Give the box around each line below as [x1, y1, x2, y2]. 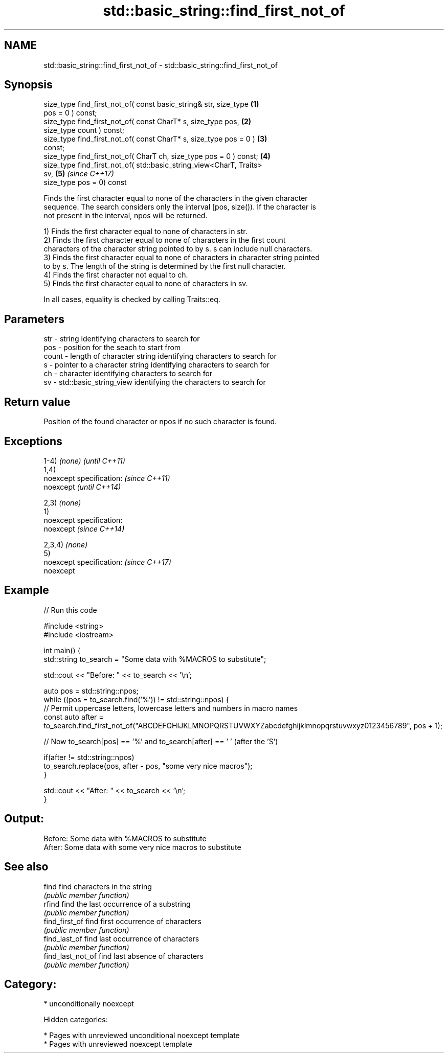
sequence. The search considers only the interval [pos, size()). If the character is [43, 202, 316, 212]
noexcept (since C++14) [43, 524, 125, 533]
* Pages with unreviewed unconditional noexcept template [43, 1031, 240, 1040]
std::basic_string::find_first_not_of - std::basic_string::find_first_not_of [43, 60, 278, 70]
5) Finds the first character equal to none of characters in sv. [43, 279, 248, 288]
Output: [4, 812, 44, 825]
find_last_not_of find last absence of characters [43, 951, 204, 960]
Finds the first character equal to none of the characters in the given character [43, 194, 308, 203]
